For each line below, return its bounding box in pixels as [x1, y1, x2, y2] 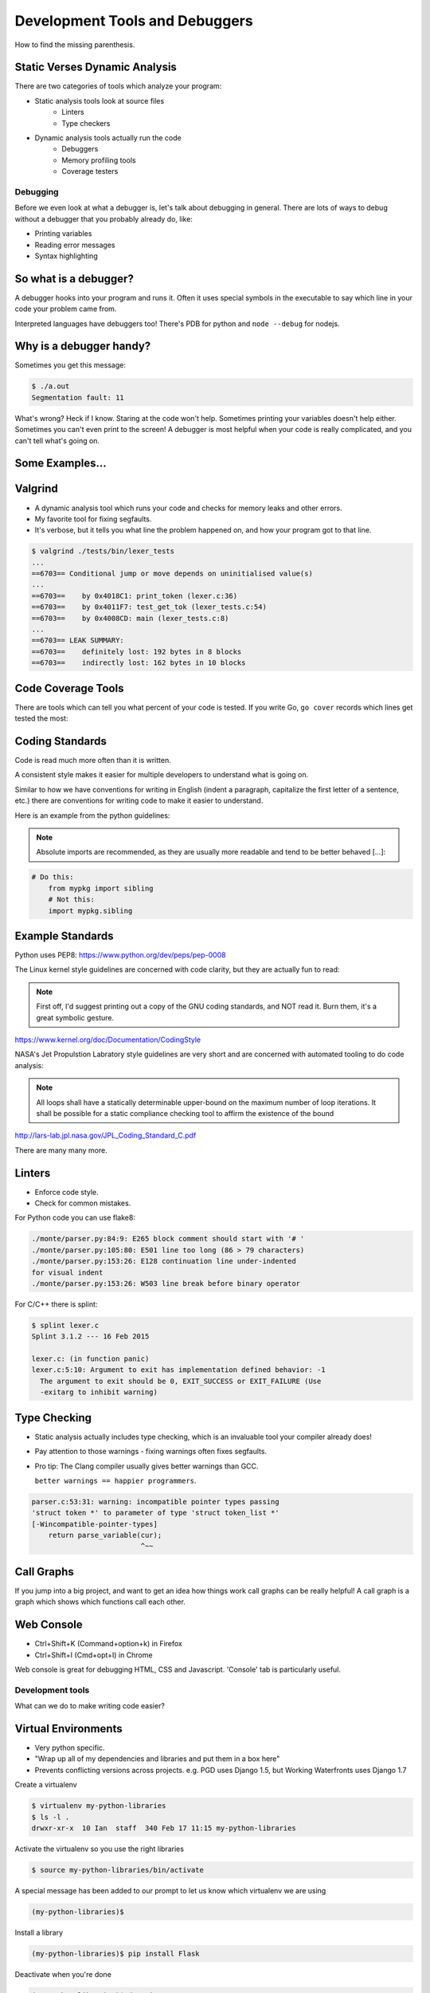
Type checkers [61, 118, 111, 128]
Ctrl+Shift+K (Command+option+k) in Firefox [34, 1639, 182, 1649]
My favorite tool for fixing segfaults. [34, 514, 152, 524]
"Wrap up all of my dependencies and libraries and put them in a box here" [34, 1754, 280, 1763]
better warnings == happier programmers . [34, 1476, 197, 1485]
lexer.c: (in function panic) [31, 1354, 150, 1363]
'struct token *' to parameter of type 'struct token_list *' [31, 1508, 279, 1518]
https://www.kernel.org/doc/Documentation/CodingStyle [14, 1035, 201, 1044]
